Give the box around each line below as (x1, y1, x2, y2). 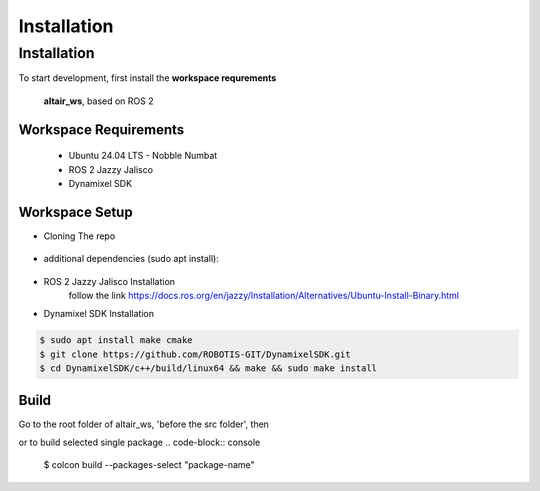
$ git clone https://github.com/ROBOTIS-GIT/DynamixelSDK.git (39, 348, 351, 360)
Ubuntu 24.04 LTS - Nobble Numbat (68, 150, 218, 162)
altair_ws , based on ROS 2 (43, 95, 154, 107)
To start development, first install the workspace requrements (18, 72, 277, 84)
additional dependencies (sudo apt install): (43, 253, 219, 265)
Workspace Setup (18, 203, 134, 220)
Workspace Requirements (18, 121, 185, 138)
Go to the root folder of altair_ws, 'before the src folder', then (18, 418, 270, 430)
